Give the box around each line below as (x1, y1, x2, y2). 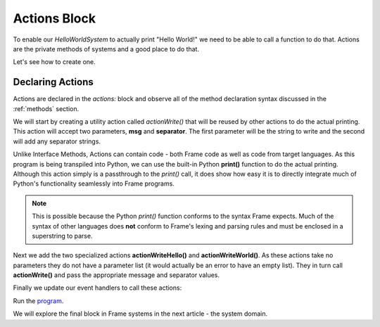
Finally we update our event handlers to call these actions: (13, 283, 182, 292)
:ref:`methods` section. (13, 104, 80, 113)
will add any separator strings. (13, 137, 101, 146)
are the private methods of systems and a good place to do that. (13, 44, 200, 53)
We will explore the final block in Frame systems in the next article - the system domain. (13, 309, 267, 318)
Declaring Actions (13, 76, 94, 88)
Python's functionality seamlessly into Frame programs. (13, 179, 175, 188)
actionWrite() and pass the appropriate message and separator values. (13, 271, 220, 279)
